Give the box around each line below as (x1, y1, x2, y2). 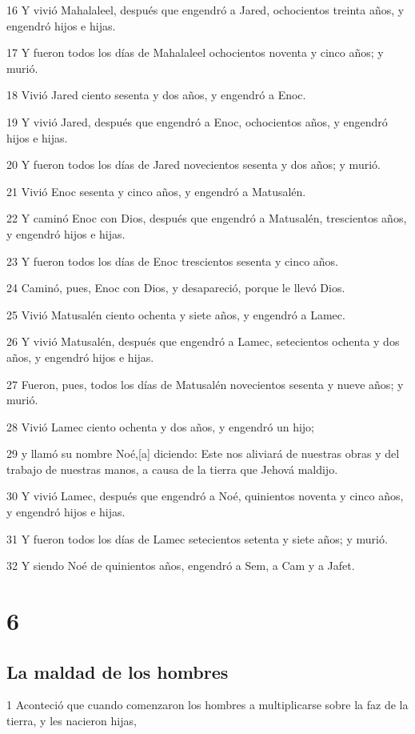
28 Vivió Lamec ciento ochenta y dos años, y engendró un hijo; (6, 418, 314, 435)
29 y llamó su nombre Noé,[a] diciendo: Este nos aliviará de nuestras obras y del (6, 445, 400, 462)
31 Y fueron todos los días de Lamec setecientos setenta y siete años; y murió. (6, 530, 388, 547)
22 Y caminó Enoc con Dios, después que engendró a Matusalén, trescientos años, (6, 210, 407, 227)
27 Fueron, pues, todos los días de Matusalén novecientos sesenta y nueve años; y (6, 375, 404, 392)
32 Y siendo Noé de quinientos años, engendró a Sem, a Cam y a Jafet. (6, 557, 355, 574)
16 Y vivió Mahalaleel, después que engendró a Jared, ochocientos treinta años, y (6, 2, 405, 18)
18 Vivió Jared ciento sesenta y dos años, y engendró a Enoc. (6, 86, 306, 103)
